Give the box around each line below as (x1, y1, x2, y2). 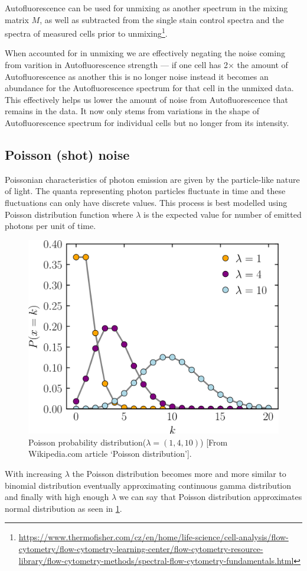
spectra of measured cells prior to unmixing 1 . (5, 25, 168, 39)
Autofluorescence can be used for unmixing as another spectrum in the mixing (5, 2, 288, 14)
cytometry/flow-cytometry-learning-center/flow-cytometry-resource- (18, 543, 263, 555)
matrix (5, 13, 29, 25)
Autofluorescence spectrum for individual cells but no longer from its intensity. (5, 117, 289, 128)
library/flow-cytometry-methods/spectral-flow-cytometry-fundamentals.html (18, 554, 294, 566)
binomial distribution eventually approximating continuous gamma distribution (5, 479, 291, 491)
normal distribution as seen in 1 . (5, 502, 122, 514)
